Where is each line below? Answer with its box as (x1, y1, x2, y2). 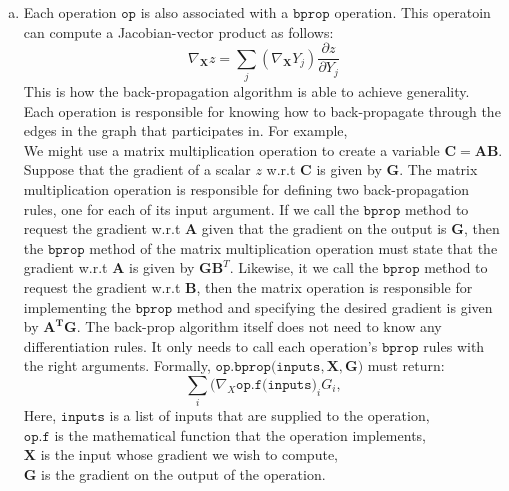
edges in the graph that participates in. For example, (23, 120, 348, 141)
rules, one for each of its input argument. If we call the (23, 198, 359, 219)
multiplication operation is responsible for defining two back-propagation (23, 178, 470, 199)
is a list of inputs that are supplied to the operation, (109, 405, 430, 426)
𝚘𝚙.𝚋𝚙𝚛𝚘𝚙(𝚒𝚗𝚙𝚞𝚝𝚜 (215, 360, 321, 375)
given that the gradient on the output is (201, 218, 447, 239)
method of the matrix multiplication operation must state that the (89, 237, 498, 258)
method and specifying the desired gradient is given (176, 296, 493, 317)
